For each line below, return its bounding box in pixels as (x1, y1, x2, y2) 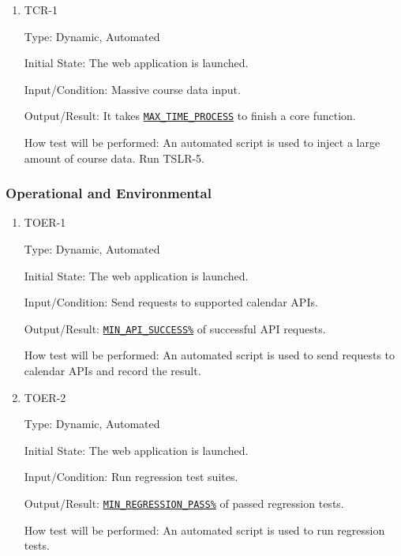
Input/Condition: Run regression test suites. (24, 468, 238, 485)
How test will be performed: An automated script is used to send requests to (24, 347, 395, 363)
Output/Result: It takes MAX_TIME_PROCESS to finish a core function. (24, 107, 356, 124)
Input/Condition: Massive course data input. (24, 81, 241, 97)
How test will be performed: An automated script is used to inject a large (24, 134, 380, 151)
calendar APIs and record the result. (24, 363, 201, 379)
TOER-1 (24, 214, 66, 231)
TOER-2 (24, 389, 66, 405)
